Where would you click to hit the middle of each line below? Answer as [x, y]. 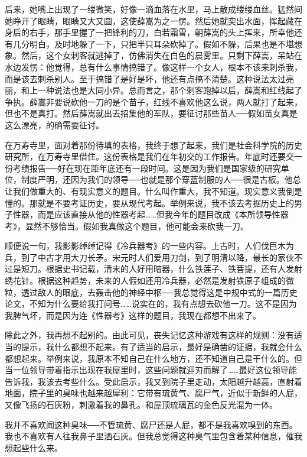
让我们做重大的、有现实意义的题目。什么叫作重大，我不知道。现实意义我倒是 [153, 191]
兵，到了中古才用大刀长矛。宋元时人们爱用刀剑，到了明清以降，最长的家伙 [149, 257]
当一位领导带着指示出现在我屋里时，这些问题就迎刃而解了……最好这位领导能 [151, 370]
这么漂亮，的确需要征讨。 [54, 124]
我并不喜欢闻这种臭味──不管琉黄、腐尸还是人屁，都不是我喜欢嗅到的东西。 [151, 424]
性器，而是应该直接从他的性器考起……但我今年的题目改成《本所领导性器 [151, 214]
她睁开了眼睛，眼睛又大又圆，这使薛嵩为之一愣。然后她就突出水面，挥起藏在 [153, 20]
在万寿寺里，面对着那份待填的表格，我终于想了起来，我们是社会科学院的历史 [153, 145]
